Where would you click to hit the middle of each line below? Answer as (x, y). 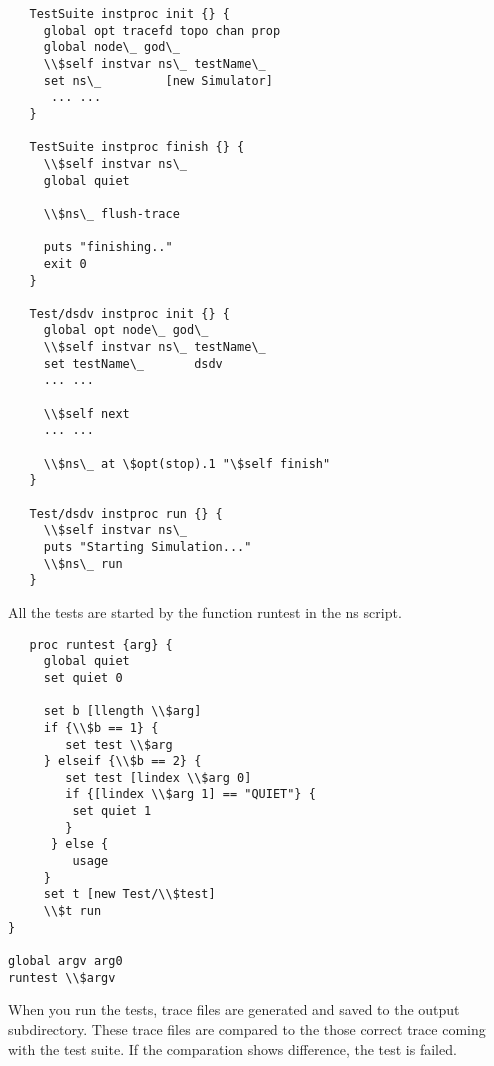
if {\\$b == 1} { (101, 727)
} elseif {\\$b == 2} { (122, 761)
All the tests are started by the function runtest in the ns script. (205, 611)
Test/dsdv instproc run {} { (126, 513)
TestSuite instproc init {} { (129, 14)
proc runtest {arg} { (101, 644)
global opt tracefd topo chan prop (162, 30)
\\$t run (72, 911)
